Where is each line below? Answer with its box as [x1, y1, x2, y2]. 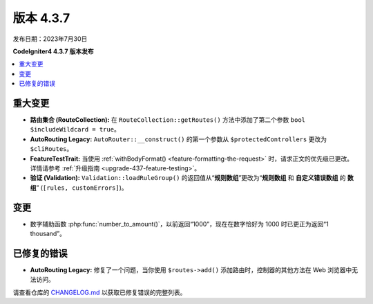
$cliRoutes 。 [30, 145, 73, 153]
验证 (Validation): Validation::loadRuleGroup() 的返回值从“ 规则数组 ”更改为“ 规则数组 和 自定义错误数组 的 [30, 174, 346, 182]
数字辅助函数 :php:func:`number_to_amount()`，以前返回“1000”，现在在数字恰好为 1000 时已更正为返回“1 [30, 220, 329, 228]
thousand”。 [30, 229, 66, 238]
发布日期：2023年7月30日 [12, 35, 88, 43]
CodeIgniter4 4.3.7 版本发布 [12, 47, 95, 55]
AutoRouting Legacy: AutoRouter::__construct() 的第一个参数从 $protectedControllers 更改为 [30, 135, 327, 143]
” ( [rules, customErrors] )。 [36, 184, 128, 192]
